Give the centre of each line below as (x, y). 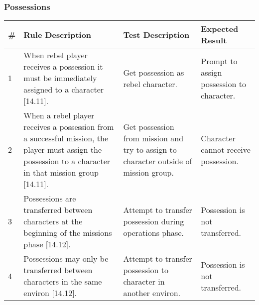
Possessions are (50, 199)
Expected (220, 29)
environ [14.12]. (50, 293)
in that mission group (61, 173)
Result (214, 40)
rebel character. (150, 84)
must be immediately (60, 78)
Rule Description (58, 34)
